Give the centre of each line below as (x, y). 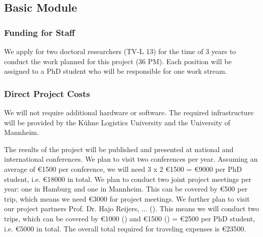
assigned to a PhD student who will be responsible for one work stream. (116, 71)
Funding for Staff (40, 32)
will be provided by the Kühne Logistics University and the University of (117, 122)
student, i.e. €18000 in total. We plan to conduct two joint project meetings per (128, 179)
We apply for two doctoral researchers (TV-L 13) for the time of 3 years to (120, 51)
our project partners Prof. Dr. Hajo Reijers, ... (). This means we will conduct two (131, 208)
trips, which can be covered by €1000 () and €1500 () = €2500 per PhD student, (129, 218)
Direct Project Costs (47, 93)
